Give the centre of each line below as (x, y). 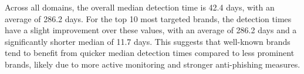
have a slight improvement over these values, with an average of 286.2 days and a (151, 30)
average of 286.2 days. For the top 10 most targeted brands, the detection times (148, 18)
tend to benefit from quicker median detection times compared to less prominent (150, 53)
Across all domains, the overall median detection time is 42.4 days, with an (140, 7)
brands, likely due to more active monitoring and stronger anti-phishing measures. (153, 64)
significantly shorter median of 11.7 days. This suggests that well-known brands (148, 41)
